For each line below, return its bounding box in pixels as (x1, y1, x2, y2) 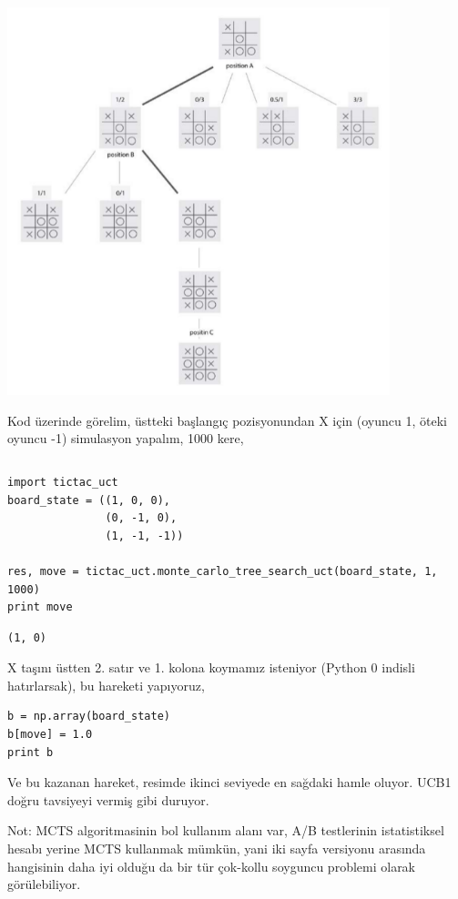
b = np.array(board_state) (7, 710, 170, 723)
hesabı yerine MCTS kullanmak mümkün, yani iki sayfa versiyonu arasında (7, 839, 426, 858)
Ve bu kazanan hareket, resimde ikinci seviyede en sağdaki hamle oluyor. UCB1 (7, 773, 452, 792)
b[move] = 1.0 (7, 728, 93, 742)
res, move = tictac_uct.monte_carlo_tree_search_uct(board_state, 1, (7, 564, 438, 578)
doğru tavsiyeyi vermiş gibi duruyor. (7, 790, 209, 809)
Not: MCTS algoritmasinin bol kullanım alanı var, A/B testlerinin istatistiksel (7, 821, 444, 840)
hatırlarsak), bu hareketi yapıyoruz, (7, 675, 205, 694)
